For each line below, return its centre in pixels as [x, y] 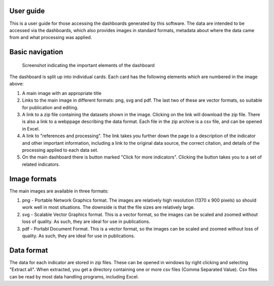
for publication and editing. [50, 107]
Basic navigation [36, 52]
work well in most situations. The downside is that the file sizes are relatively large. [109, 207]
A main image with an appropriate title [62, 93]
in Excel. [31, 129]
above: [16, 84]
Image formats [33, 179]
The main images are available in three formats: [59, 191]
